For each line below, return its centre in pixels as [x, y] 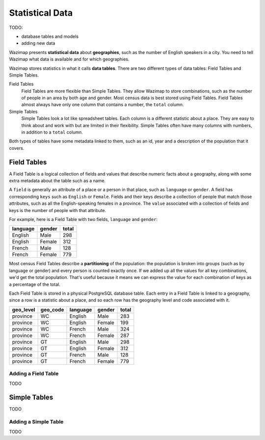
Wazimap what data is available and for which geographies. [69, 59]
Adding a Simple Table [36, 422]
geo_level [24, 309]
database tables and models [50, 36]
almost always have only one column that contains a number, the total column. [103, 105]
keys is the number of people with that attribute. [58, 210]
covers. [17, 148]
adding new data [38, 43]
